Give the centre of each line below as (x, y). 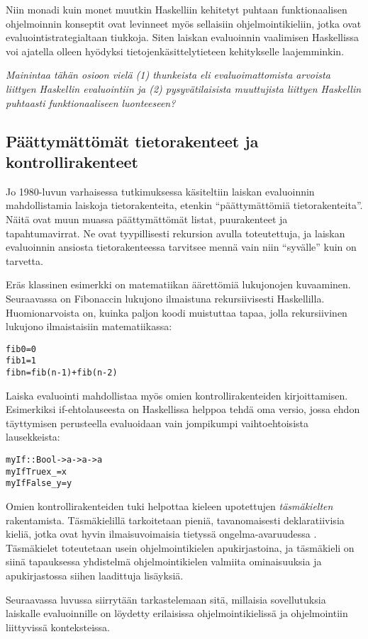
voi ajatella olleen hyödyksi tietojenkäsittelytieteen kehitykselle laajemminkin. (175, 51)
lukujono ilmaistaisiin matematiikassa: (89, 326)
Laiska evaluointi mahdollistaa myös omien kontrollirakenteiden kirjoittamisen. (177, 395)
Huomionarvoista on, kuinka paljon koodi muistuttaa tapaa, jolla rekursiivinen (177, 312)
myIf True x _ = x (36, 471)
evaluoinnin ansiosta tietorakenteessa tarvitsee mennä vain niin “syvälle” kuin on (181, 247)
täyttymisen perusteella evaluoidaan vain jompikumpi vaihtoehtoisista (157, 423)
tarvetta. (24, 260)
